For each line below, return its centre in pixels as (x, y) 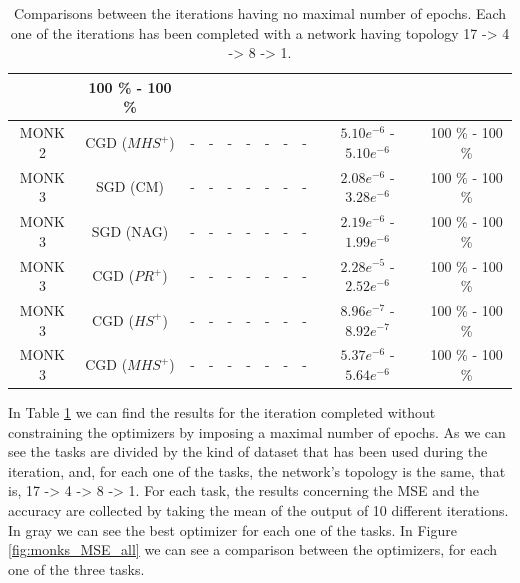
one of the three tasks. (76, 568)
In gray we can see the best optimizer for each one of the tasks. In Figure (232, 529)
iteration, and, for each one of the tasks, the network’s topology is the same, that (257, 470)
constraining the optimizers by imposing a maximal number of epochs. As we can (257, 431)
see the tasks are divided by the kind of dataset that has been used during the (248, 451)
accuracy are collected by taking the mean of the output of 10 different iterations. (258, 510)
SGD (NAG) (130, 230)
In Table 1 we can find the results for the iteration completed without (222, 412)
